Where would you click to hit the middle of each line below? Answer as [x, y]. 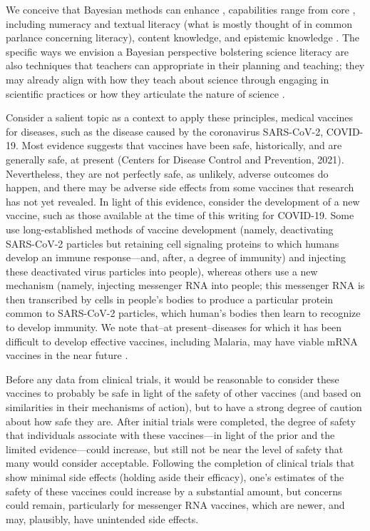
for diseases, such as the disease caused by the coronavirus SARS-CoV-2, [165, 131]
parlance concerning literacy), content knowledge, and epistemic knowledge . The [183, 37]
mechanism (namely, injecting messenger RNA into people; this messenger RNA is [185, 285]
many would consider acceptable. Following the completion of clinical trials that [180, 463]
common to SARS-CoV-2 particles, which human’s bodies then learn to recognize [183, 313]
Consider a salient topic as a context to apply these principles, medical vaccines [179, 117]
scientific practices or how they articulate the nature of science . [145, 93]
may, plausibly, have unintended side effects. [102, 519]
